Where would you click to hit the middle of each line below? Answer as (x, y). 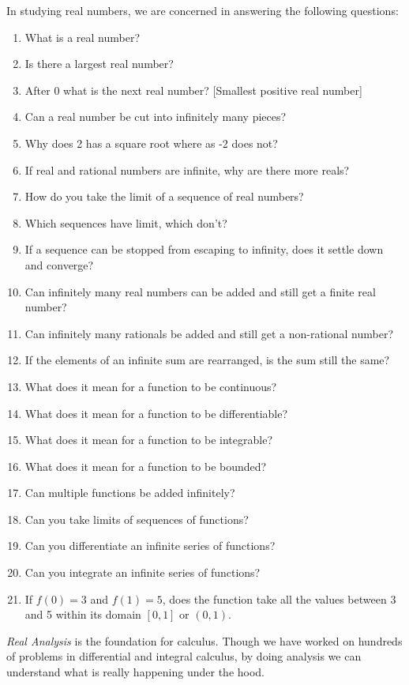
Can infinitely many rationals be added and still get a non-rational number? (209, 333)
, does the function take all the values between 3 (279, 598)
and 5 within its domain (83, 614)
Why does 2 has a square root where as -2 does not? (151, 143)
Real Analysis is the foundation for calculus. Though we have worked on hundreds (204, 640)
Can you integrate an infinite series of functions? (143, 572)
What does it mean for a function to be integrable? (149, 440)
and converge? (59, 264)
